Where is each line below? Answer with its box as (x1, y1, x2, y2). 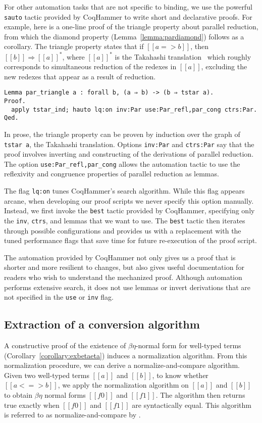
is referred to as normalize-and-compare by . (4, 409, 141, 420)
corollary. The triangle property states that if (4, 41, 144, 52)
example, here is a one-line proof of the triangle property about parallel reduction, (4, 21, 258, 32)
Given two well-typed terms (4, 369, 89, 380)
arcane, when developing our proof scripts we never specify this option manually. (4, 195, 254, 206)
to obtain (4, 389, 33, 400)
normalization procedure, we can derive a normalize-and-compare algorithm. (4, 360, 240, 370)
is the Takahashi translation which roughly (115, 51, 251, 62)
